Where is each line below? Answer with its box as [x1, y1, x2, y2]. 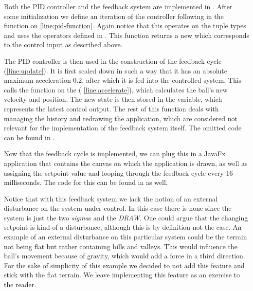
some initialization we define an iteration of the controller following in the [4, 11, 224, 21]
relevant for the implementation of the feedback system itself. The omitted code [4, 123, 242, 133]
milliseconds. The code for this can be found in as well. [4, 177, 168, 187]
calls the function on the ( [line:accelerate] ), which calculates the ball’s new [4, 84, 228, 94]
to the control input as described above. [4, 39, 123, 50]
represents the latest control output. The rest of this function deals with [4, 103, 219, 113]
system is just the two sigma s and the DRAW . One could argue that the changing [4, 212, 248, 222]
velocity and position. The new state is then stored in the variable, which [4, 94, 222, 104]
